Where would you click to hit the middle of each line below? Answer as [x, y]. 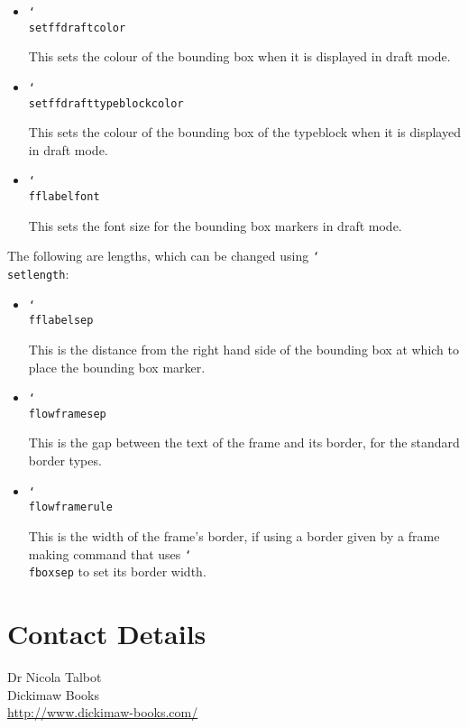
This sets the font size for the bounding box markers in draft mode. [215, 225]
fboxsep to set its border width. [117, 571]
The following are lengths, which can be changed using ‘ [164, 256]
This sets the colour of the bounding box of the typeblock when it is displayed [244, 132]
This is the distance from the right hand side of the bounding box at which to [243, 349]
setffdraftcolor [77, 28]
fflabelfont [64, 197]
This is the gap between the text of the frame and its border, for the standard [244, 442]
